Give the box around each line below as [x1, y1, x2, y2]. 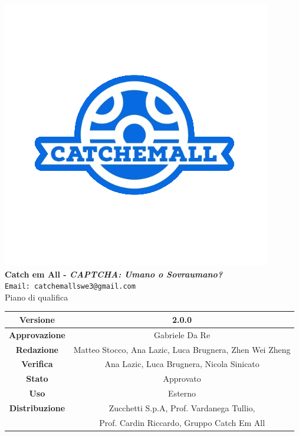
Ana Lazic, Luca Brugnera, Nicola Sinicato [104, 358, 259, 370]
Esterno [168, 387, 196, 399]
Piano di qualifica [5, 290, 68, 303]
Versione [19, 313, 55, 325]
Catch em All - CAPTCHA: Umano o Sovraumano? [5, 267, 223, 280]
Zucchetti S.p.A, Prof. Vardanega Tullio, [109, 402, 255, 414]
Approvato [163, 372, 201, 385]
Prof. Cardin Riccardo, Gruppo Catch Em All [99, 416, 265, 428]
